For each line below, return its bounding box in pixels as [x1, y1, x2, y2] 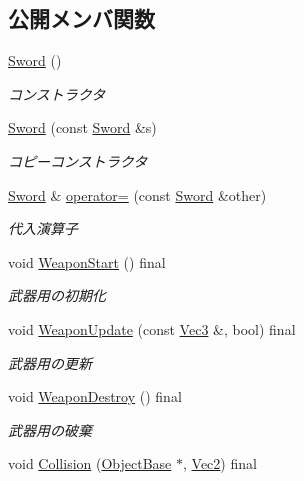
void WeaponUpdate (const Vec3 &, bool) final [8, 318, 296, 339]
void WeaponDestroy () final [8, 386, 182, 407]
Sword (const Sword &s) [8, 117, 157, 138]
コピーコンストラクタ [8, 150, 148, 171]
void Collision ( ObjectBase [8, 453, 172, 474]
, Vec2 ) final [182, 453, 257, 474]
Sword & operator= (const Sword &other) [8, 184, 267, 205]
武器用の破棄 [8, 419, 92, 440]
